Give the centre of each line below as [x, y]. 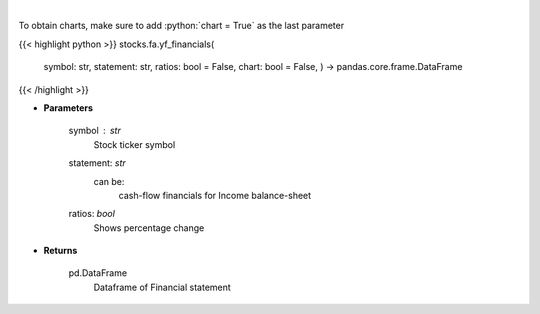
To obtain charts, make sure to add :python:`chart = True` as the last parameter [181, 26]
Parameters [68, 107]
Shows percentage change [149, 227]
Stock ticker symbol [134, 144]
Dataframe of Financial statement [162, 287]
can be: [109, 181]
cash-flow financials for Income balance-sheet [215, 195]
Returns [60, 251]
